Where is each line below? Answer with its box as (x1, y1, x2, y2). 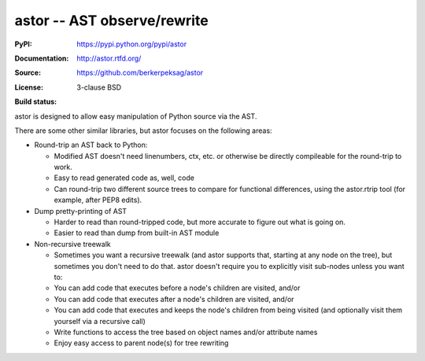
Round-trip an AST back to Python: (34, 140, 148, 149)
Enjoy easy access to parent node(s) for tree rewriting (54, 338, 229, 348)
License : (14, 83, 43, 92)
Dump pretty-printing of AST (34, 206, 128, 215)
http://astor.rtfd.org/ (76, 53, 142, 63)
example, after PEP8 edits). (54, 195, 142, 204)
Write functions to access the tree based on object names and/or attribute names (54, 327, 318, 337)
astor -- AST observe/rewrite (14, 12, 209, 29)
